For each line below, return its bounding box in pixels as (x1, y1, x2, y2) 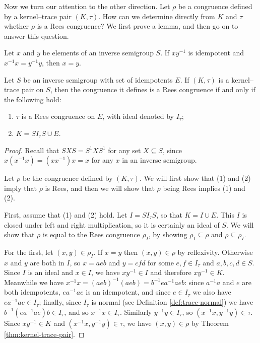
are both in (30, 257, 64, 267)
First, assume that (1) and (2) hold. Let (4, 209, 127, 220)
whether (4, 21, 29, 31)
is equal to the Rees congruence (42, 229, 140, 240)
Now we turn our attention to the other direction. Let (4, 1, 170, 11)
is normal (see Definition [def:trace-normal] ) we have (91, 297, 253, 307)
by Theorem (191, 317, 229, 328)
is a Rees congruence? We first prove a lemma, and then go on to (37, 21, 238, 31)
